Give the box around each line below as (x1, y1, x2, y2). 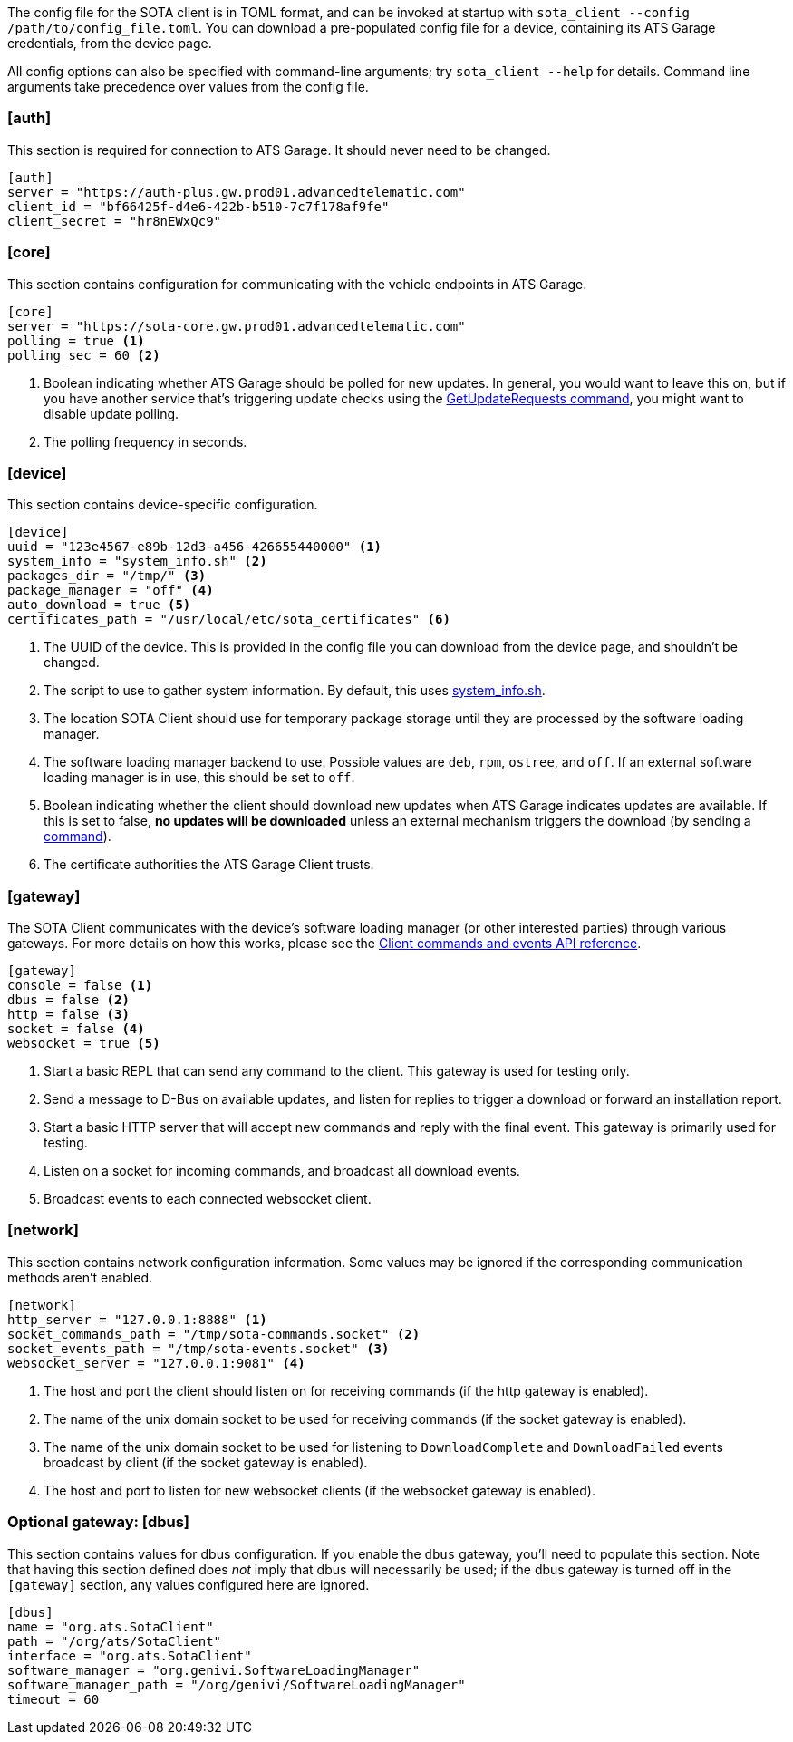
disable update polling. (44, 405, 179, 421)
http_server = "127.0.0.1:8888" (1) (7, 1311, 267, 1327)
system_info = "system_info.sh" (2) (7, 554, 267, 569)
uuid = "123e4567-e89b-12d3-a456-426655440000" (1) (7, 539, 382, 555)
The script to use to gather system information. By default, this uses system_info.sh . (44, 682, 546, 699)
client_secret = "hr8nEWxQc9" (7, 213, 222, 228)
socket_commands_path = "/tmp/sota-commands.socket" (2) (7, 1326, 421, 1341)
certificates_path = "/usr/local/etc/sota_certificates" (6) (7, 612, 450, 627)
